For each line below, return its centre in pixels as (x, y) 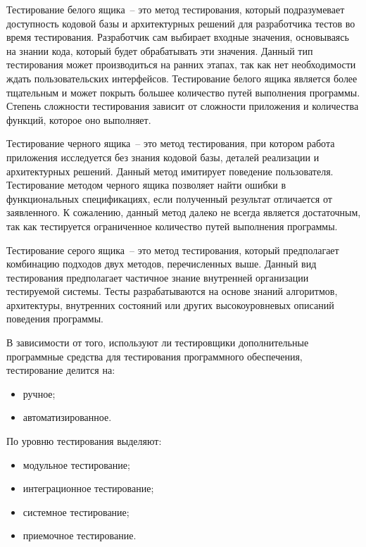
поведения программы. (55, 319)
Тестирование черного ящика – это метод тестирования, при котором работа (171, 143)
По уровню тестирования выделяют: (84, 441)
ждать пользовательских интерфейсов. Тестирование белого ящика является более (182, 78)
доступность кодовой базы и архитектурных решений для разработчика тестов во (181, 23)
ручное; (39, 393)
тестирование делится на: (61, 370)
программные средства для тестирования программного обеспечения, (154, 356)
